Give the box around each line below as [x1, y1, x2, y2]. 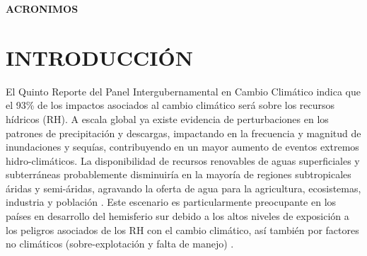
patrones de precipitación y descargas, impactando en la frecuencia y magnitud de [6, 125, 361, 140]
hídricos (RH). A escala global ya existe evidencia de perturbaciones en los [6, 111, 329, 126]
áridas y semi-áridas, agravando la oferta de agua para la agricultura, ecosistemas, [6, 180, 361, 195]
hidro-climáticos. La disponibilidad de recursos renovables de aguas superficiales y [6, 153, 360, 168]
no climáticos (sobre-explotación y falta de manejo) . [6, 236, 234, 251]
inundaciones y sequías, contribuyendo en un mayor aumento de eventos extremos [6, 139, 359, 154]
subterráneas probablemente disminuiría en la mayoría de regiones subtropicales [6, 167, 351, 182]
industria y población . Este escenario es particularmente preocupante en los [6, 194, 337, 209]
